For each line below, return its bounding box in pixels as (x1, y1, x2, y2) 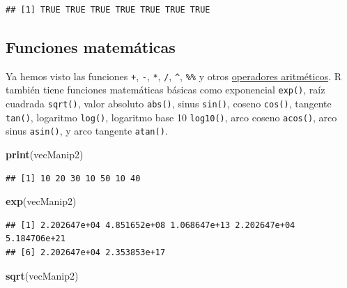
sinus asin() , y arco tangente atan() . (6, 123, 168, 138)
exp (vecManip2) (6, 194, 77, 209)
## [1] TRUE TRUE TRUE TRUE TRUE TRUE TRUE (6, 5, 210, 15)
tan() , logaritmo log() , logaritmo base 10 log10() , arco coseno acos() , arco (6, 109, 337, 124)
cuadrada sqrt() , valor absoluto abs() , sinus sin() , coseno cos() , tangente (6, 96, 332, 111)
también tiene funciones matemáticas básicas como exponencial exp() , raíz (6, 82, 325, 97)
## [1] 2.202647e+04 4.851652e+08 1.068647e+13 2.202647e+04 (6, 220, 295, 230)
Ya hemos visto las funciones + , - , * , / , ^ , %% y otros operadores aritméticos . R (6, 68, 341, 83)
